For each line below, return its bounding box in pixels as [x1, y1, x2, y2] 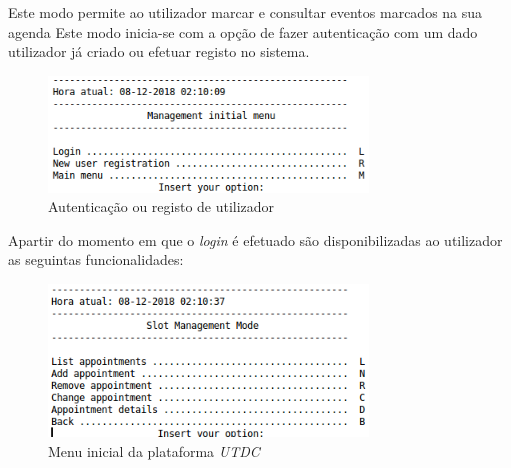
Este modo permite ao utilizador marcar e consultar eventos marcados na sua [8, 2, 483, 22]
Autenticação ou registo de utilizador [48, 196, 275, 217]
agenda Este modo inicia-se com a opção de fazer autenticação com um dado [8, 21, 478, 42]
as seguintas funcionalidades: [8, 249, 184, 270]
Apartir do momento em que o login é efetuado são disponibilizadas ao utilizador [8, 229, 503, 250]
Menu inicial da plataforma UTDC [48, 440, 260, 461]
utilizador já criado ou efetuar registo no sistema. [8, 41, 310, 62]
